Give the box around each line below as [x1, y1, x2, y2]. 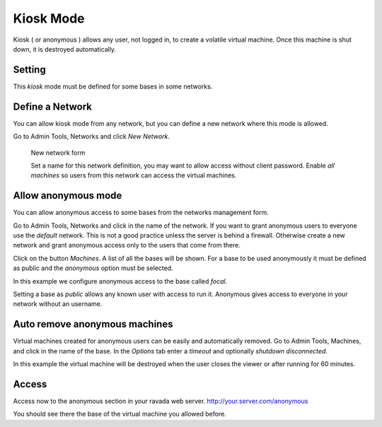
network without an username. [13, 300, 103, 308]
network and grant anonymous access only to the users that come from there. [13, 241, 241, 250]
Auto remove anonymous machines [13, 318, 173, 330]
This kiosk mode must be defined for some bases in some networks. [13, 82, 213, 90]
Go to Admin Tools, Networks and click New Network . [13, 132, 170, 141]
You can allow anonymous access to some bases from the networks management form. [13, 209, 269, 217]
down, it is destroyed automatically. [13, 45, 117, 53]
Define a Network [13, 100, 92, 112]
